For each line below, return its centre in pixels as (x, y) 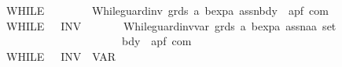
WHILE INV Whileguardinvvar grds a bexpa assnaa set (171, 25)
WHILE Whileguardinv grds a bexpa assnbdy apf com (167, 10)
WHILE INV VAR (61, 56)
